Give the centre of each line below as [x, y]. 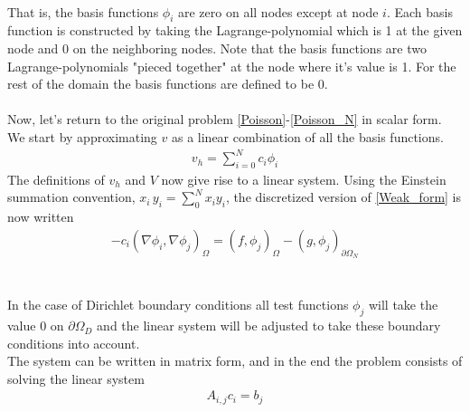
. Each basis [419, 11]
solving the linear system [76, 378]
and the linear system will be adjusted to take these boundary [269, 326]
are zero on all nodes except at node [278, 11]
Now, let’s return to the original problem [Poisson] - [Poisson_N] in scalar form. [225, 119]
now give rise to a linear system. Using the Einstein [304, 179]
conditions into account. [74, 343]
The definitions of [56, 179]
